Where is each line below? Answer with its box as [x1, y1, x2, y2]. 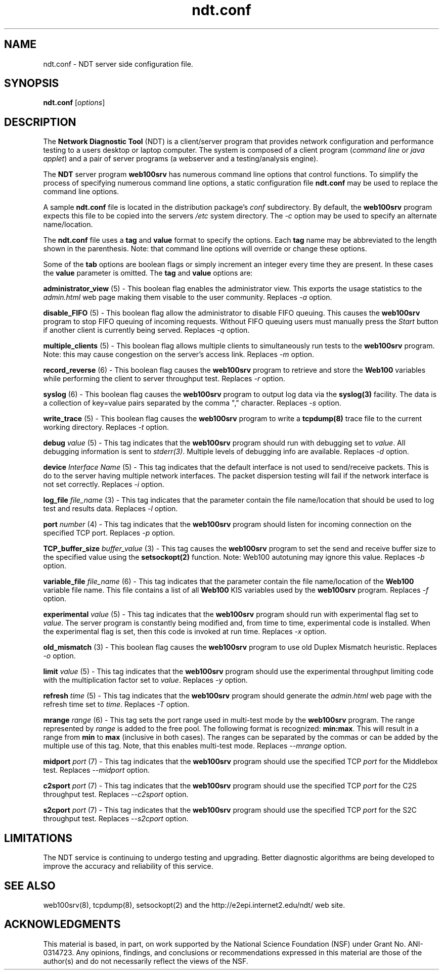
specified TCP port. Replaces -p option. [43, 528, 175, 538]
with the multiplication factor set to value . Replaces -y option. [43, 676, 248, 685]
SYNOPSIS [4, 77, 59, 90]
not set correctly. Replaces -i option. [43, 480, 164, 489]
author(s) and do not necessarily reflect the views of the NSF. [43, 956, 248, 965]
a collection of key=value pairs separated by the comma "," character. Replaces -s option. [43, 399, 341, 408]
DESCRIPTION [4, 115, 76, 128]
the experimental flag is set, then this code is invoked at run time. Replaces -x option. [43, 627, 327, 636]
